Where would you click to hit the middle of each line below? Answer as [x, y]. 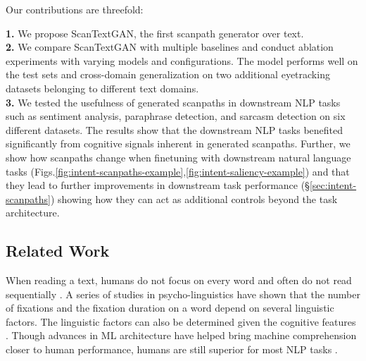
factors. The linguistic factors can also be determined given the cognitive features [181, 321]
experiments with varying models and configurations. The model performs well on [182, 60]
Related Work [58, 251]
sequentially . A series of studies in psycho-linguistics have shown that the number [183, 294]
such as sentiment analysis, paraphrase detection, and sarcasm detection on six [176, 116]
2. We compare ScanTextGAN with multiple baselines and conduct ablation [170, 47]
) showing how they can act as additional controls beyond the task [194, 198]
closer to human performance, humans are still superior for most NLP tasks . [172, 349]
